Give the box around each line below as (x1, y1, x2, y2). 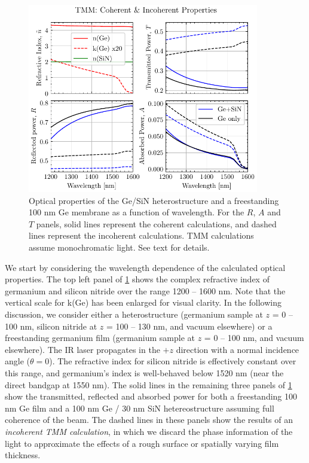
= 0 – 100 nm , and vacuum (204, 331, 304, 344)
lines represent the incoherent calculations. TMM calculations (29, 229, 254, 242)
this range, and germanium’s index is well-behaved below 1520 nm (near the (5, 366, 284, 379)
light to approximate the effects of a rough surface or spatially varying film (5, 437, 279, 449)
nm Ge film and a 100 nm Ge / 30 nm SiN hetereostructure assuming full (5, 401, 274, 414)
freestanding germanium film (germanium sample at (5, 331, 195, 344)
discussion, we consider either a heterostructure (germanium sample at (5, 307, 263, 320)
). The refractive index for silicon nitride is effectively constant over (49, 355, 296, 367)
